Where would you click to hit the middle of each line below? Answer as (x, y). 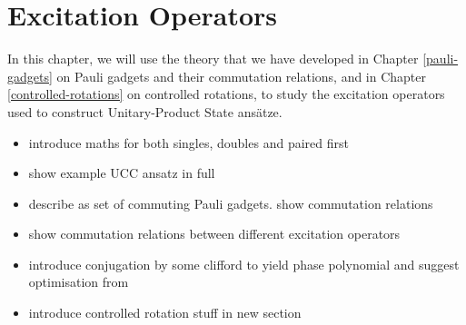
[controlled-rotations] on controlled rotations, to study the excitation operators (226, 94)
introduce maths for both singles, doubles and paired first (188, 142)
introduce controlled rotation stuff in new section (165, 313)
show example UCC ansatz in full (122, 173)
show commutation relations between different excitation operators (214, 234)
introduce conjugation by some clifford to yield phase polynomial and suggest (244, 264)
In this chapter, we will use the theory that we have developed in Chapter (213, 59)
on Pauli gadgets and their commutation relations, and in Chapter (242, 76)
